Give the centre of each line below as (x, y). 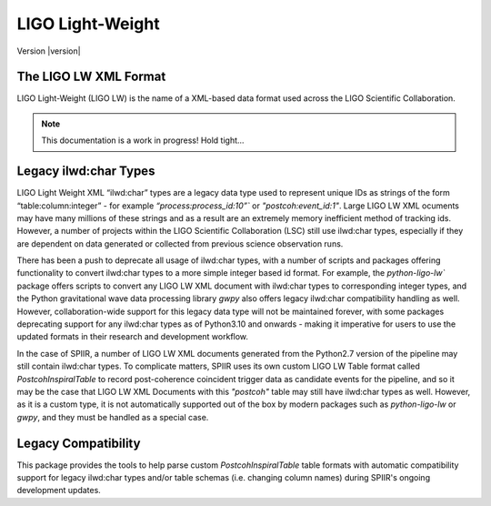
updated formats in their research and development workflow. (133, 337)
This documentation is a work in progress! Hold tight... (143, 140)
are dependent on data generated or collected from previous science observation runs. (180, 243)
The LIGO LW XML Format (91, 77)
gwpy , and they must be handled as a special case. (113, 417)
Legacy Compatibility (79, 443)
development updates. (59, 491)
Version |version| (49, 51)
